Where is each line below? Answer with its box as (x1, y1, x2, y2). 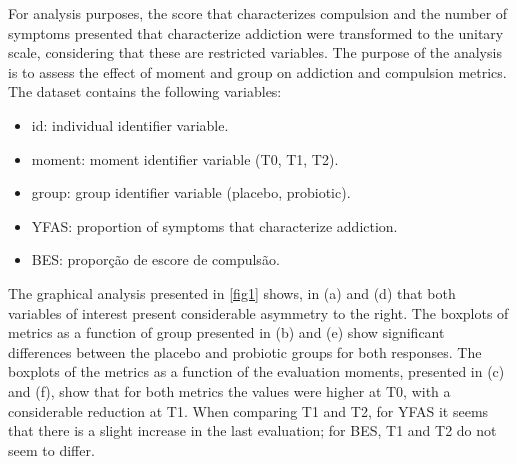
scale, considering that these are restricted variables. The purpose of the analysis (8, 42, 502, 63)
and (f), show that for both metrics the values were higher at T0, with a (8, 380, 451, 401)
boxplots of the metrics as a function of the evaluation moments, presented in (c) (8, 361, 505, 382)
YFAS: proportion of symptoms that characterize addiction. (31, 215, 398, 236)
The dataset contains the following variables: (8, 81, 282, 102)
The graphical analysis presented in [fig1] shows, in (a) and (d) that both (8, 282, 456, 303)
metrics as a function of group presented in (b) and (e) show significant (8, 322, 445, 343)
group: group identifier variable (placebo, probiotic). (31, 182, 351, 203)
